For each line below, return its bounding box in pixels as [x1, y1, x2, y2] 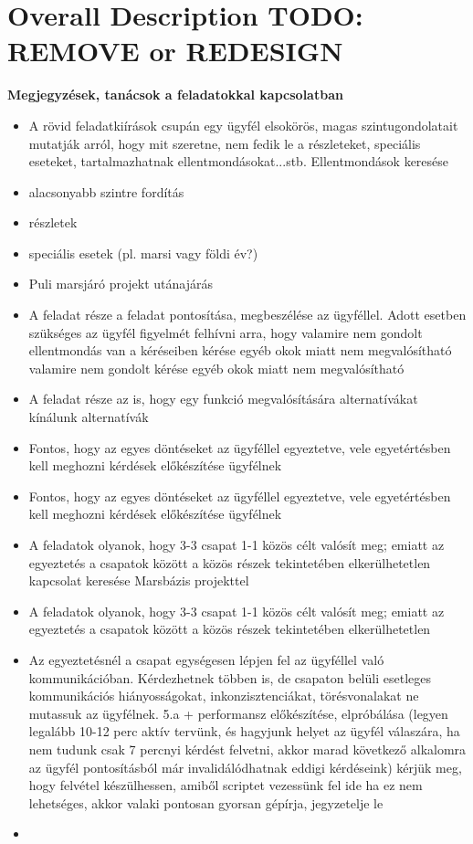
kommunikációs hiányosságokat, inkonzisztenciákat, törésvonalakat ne [28, 686, 419, 705]
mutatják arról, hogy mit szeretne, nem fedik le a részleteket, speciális [28, 133, 421, 153]
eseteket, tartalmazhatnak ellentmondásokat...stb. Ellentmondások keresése [28, 152, 449, 171]
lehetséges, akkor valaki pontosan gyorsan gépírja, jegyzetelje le [28, 793, 384, 812]
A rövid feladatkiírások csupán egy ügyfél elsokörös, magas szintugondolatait [28, 115, 458, 134]
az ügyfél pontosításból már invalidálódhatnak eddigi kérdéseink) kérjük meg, [28, 757, 462, 776]
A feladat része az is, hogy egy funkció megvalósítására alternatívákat [28, 389, 418, 408]
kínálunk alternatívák [28, 407, 149, 427]
